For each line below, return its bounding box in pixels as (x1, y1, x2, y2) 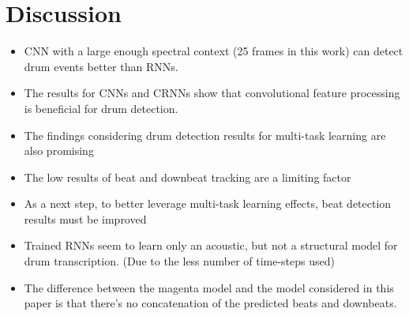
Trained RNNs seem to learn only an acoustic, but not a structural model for (24, 237, 398, 254)
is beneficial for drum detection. (24, 100, 178, 116)
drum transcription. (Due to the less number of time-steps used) (24, 253, 335, 269)
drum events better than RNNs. (24, 58, 178, 74)
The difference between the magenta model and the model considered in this (24, 279, 394, 295)
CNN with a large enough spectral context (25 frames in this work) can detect (24, 43, 403, 59)
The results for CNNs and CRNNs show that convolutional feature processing (24, 85, 400, 101)
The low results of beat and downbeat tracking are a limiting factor (24, 168, 351, 185)
